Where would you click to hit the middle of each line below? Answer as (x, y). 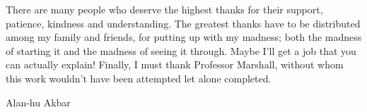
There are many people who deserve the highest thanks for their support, (164, 9)
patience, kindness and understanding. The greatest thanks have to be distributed (183, 23)
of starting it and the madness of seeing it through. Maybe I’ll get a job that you (181, 50)
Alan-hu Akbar (38, 102)
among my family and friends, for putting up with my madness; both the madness (184, 37)
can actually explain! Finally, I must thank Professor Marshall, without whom (175, 64)
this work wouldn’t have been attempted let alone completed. (139, 78)
